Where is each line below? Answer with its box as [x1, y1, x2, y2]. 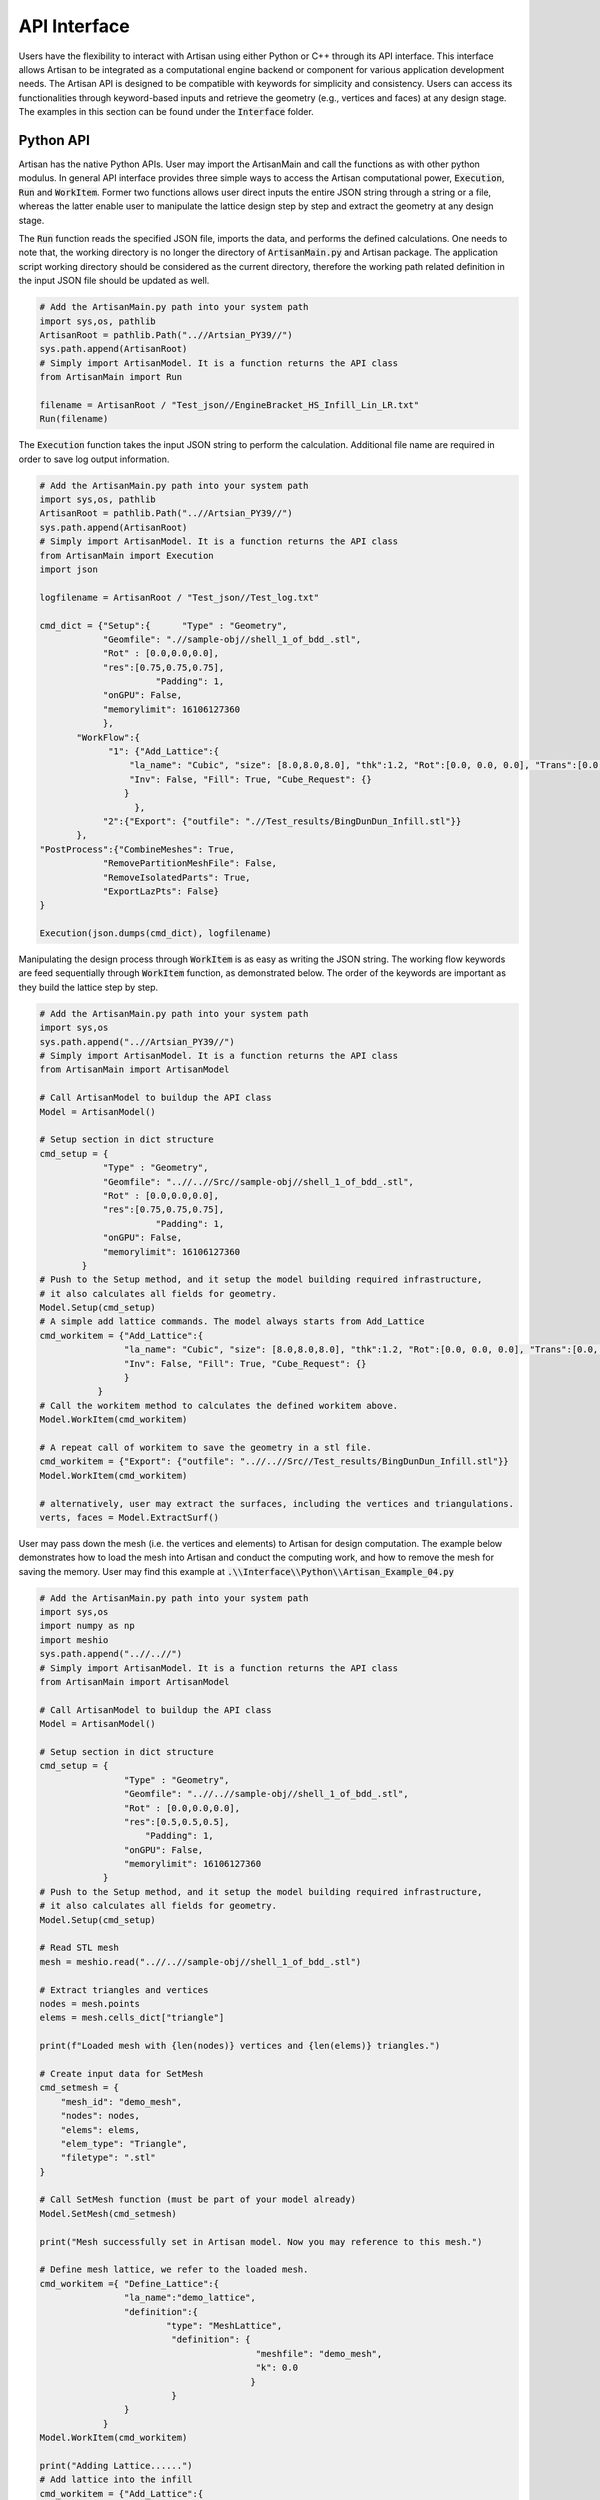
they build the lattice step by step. [18, 981, 159, 993]
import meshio [39, 1634, 109, 1645]
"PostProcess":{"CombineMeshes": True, [39, 843, 235, 855]
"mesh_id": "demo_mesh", [60, 2096, 183, 2107]
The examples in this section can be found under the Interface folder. [18, 106, 314, 118]
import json [39, 563, 99, 575]
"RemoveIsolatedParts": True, [102, 871, 251, 883]
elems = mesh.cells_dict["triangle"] [39, 2012, 225, 2024]
